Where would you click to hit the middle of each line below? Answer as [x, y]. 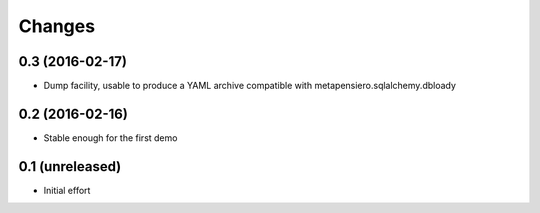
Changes [56, 26]
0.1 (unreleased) [70, 166]
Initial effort [67, 190]
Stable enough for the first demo [110, 137]
